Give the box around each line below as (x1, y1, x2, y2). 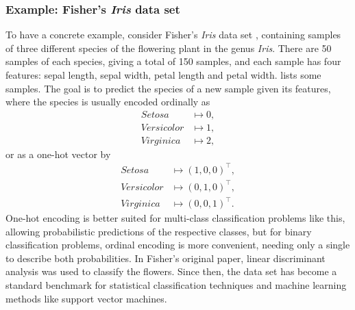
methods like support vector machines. (5, 291, 167, 305)
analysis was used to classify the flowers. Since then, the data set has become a (5, 264, 337, 279)
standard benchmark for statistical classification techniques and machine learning (5, 278, 347, 292)
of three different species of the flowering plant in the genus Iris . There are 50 (5, 40, 332, 55)
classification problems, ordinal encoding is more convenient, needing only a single (5, 237, 350, 252)
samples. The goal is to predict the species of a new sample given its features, (5, 81, 331, 95)
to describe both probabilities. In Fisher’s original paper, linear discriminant (5, 250, 326, 265)
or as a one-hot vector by (5, 146, 111, 161)
